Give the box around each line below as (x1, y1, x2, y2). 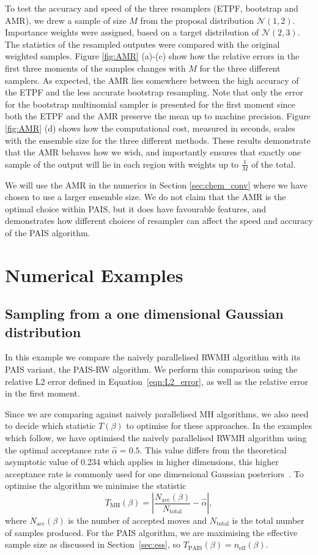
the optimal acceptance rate (5, 443, 109, 456)
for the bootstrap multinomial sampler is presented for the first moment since (5, 97, 295, 110)
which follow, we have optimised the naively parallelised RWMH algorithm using (5, 431, 307, 444)
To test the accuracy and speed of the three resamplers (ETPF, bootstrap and (5, 2, 298, 14)
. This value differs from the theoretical (139, 443, 287, 456)
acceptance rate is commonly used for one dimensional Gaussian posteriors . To (5, 467, 304, 480)
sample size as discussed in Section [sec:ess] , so (5, 538, 180, 551)
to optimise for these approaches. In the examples (126, 419, 312, 432)
